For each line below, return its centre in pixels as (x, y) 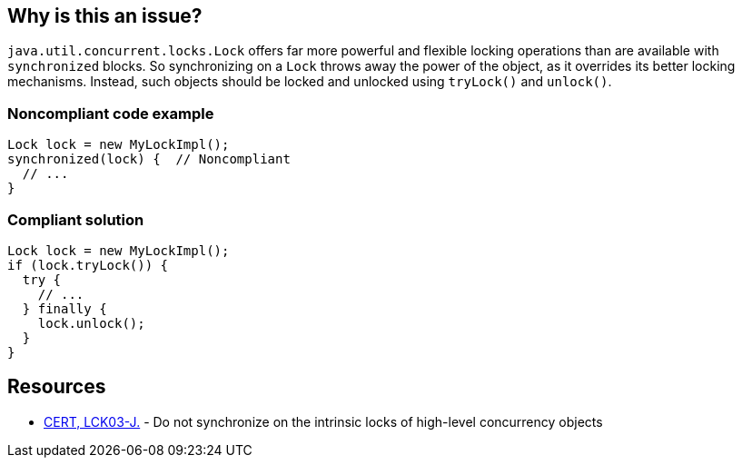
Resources (57, 387)
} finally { (64, 308)
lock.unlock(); (91, 323)
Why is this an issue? (105, 16)
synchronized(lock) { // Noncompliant (149, 159)
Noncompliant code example (111, 113)
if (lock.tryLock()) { (88, 265)
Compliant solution (76, 219)
